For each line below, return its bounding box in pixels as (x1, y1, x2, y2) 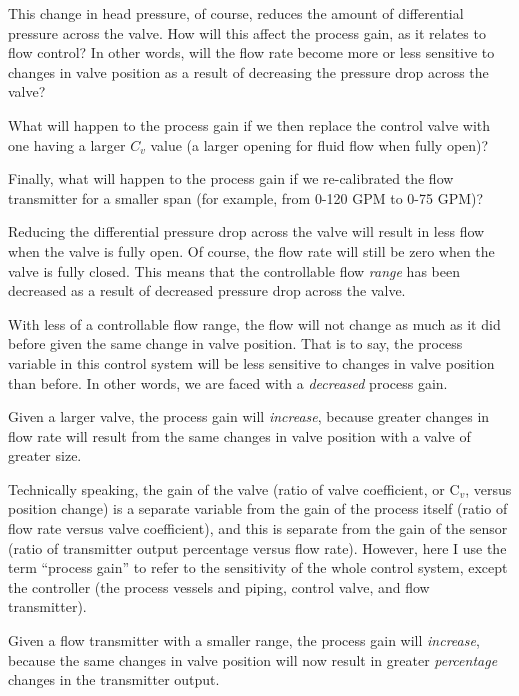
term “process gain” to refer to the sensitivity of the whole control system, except (8, 557, 508, 578)
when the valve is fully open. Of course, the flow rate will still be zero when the (8, 240, 495, 261)
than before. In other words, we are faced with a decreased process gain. (8, 372, 448, 393)
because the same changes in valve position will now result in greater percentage (8, 649, 498, 670)
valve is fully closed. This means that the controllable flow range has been (8, 260, 460, 281)
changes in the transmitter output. (8, 669, 220, 690)
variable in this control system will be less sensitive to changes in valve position (8, 352, 495, 373)
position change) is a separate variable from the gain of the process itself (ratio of (8, 498, 508, 519)
